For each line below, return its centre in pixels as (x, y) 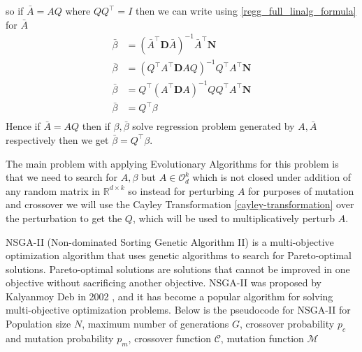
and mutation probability (60, 338)
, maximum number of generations (155, 324)
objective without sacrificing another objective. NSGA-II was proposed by (164, 283)
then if (96, 126)
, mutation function (262, 338)
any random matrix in (53, 190)
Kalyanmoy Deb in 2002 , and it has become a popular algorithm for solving (169, 296)
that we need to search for (61, 177)
